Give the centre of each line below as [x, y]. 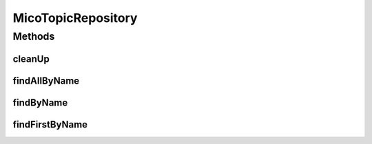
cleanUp [31, 59]
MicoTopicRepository [75, 18]
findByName [40, 103]
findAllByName [46, 81]
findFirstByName [50, 124]
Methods [34, 36]
